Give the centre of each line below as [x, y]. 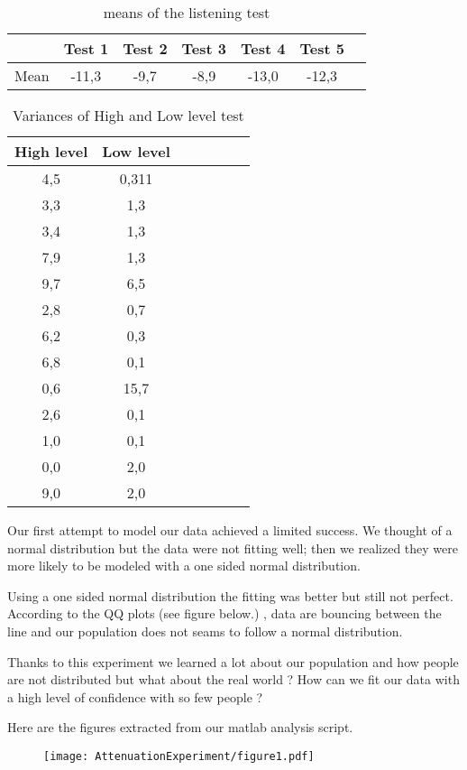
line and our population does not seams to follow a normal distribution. [205, 631]
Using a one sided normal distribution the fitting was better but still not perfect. [230, 595]
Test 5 [322, 48]
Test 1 [86, 48]
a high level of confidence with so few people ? [135, 696]
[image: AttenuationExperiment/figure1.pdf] [179, 756]
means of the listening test [187, 12]
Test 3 [204, 48]
